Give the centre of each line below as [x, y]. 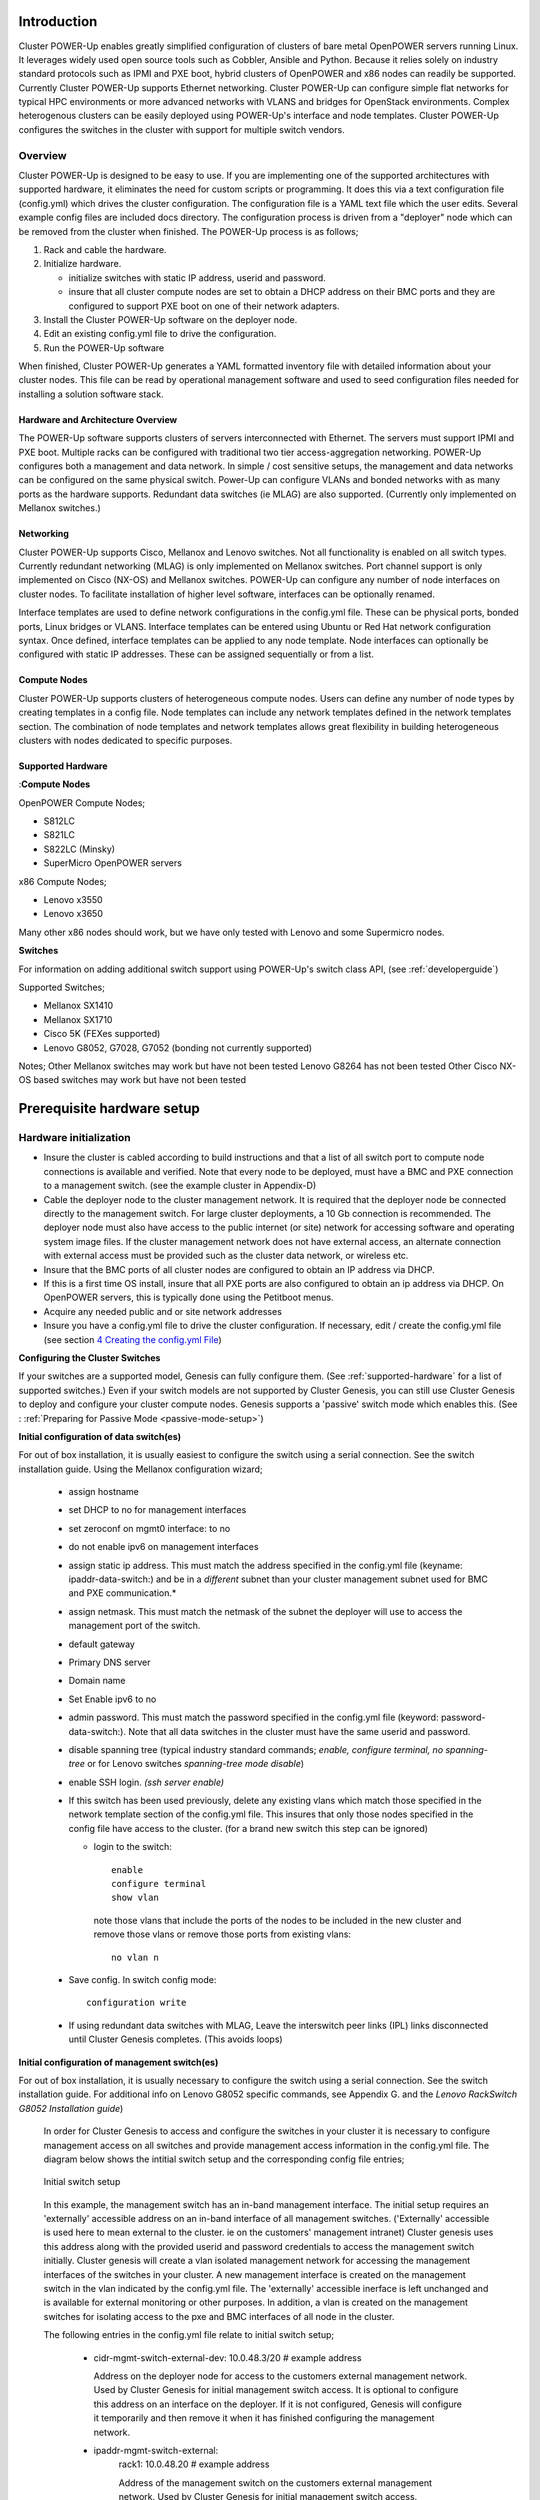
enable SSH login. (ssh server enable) [146, 1782]
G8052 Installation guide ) [71, 2108]
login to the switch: [132, 1847]
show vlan [135, 1898]
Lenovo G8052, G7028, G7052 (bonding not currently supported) [178, 1047]
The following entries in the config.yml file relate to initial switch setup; [189, 2335]
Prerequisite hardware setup [109, 1108]
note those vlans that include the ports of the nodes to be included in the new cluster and [277, 1920]
